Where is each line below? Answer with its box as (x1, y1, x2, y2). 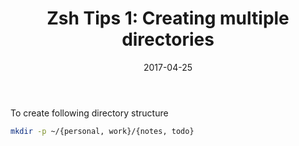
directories (121, 28, 215, 51)
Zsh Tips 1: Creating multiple (46, 7, 290, 30)
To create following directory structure (10, 107, 169, 119)
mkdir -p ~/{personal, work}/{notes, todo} (10, 126, 195, 136)
